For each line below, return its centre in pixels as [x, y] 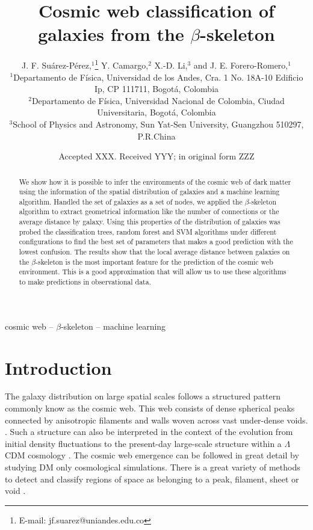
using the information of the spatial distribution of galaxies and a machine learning [149, 192]
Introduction [58, 367]
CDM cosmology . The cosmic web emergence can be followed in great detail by [152, 455]
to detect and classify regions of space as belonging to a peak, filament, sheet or [152, 479]
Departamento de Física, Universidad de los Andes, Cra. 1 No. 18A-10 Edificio [158, 77]
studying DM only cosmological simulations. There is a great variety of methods [153, 467]
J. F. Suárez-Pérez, [57, 65]
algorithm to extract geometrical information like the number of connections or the [149, 211]
